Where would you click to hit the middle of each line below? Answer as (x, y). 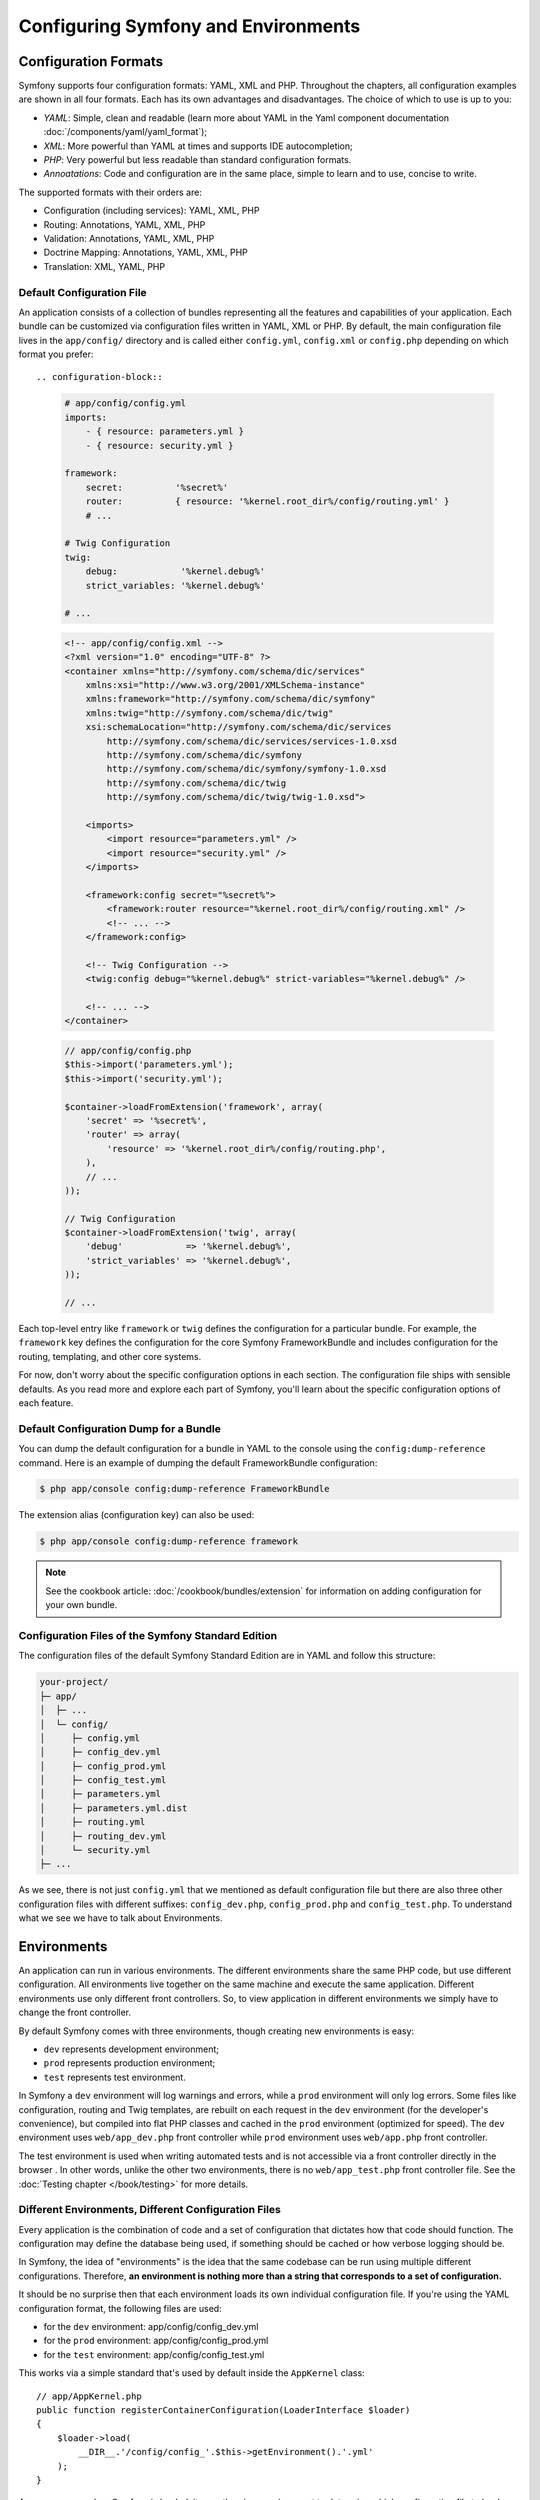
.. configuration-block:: (100, 377)
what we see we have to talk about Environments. (120, 1918)
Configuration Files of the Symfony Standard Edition (148, 1635)
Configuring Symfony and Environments (189, 26)
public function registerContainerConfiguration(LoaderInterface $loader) (223, 2410)
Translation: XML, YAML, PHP (104, 266)
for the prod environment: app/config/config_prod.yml (156, 2341)
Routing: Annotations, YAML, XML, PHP (124, 224)
